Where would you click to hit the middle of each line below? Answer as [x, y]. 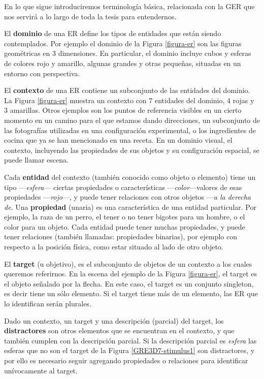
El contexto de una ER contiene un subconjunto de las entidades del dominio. [127, 90]
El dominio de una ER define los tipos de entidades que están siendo [113, 33]
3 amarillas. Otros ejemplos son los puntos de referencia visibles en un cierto [123, 110]
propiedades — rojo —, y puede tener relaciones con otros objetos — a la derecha [127, 197]
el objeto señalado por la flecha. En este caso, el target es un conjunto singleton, [129, 283]
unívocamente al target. [41, 370]
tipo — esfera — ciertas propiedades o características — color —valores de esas [123, 187]
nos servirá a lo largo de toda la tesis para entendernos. [90, 16]
